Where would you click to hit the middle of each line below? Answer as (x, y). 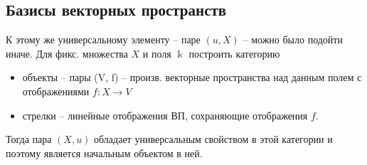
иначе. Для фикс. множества (67, 53)
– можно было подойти (293, 39)
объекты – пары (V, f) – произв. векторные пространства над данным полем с (192, 77)
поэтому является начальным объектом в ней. (104, 153)
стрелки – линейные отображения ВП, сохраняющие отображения (165, 115)
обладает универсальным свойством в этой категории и (213, 139)
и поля (157, 53)
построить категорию (234, 53)
